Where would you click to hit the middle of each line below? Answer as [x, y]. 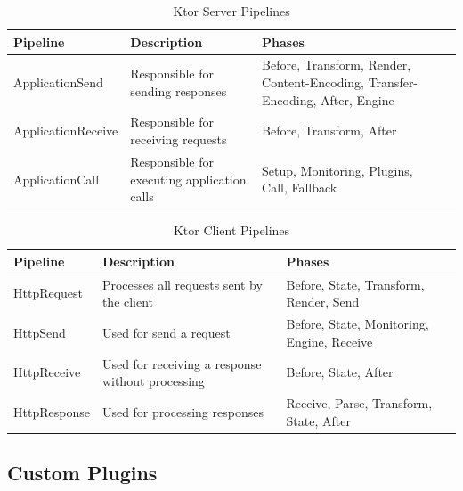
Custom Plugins [82, 473]
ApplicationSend [58, 82]
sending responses [179, 90]
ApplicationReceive [66, 131]
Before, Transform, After [329, 131]
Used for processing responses [183, 411]
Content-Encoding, [313, 82]
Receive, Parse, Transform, [359, 402]
